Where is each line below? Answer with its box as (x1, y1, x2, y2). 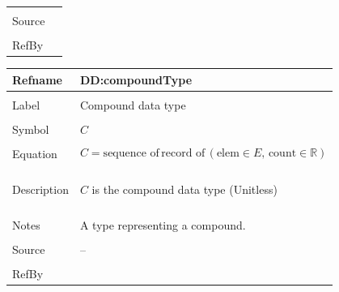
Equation (12, 144, 57, 161)
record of (161, 148, 206, 160)
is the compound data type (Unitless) (91, 181, 278, 198)
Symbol (12, 120, 49, 137)
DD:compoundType (79, 71, 193, 88)
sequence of (103, 148, 159, 160)
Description (12, 181, 69, 198)
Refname (12, 71, 62, 88)
